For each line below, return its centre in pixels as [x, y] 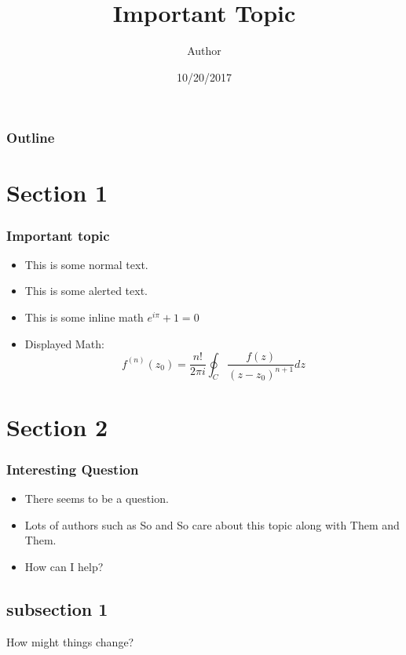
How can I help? [64, 566]
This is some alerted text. [86, 291]
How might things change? [70, 641]
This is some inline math [84, 317]
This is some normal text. [86, 264]
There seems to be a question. [97, 499]
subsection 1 [57, 608]
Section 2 [57, 426]
